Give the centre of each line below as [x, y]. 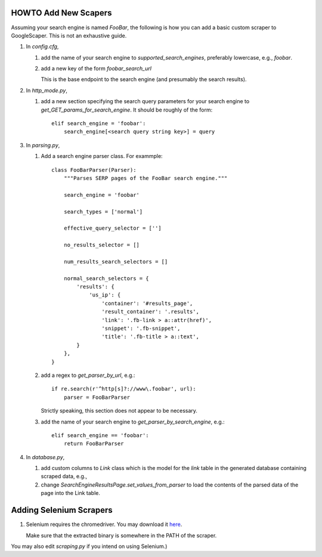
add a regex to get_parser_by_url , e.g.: [88, 375]
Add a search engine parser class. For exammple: [102, 156]
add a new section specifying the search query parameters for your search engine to [145, 101]
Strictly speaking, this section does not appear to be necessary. [119, 411]
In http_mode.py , [47, 90]
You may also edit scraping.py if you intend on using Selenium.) [89, 546]
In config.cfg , [42, 47]
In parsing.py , [43, 145]
